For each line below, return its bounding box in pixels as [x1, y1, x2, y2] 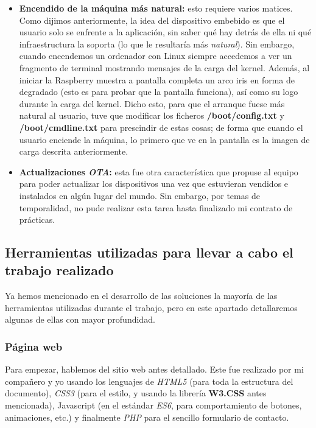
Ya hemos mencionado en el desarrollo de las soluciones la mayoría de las [5, 289, 278, 302]
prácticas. [19, 213, 55, 226]
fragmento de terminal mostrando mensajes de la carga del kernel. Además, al [19, 61, 310, 74]
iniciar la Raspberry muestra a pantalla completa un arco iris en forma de [19, 73, 295, 86]
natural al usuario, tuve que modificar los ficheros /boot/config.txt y [19, 109, 284, 122]
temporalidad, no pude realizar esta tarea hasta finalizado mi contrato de [19, 201, 293, 214]
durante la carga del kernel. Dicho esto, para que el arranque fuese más [19, 97, 285, 110]
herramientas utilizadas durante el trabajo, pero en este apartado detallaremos [5, 301, 298, 314]
